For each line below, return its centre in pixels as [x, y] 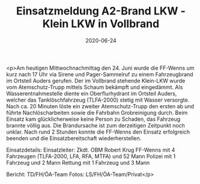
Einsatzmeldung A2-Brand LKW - [101, 11]
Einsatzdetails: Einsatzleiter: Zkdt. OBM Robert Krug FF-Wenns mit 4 [91, 150]
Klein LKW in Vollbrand [101, 24]
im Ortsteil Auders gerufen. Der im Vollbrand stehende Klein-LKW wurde [96, 81]
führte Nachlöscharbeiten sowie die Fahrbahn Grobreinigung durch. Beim [97, 112]
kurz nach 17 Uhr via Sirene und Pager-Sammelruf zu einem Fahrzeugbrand [100, 74]
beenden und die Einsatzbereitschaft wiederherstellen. [74, 138]
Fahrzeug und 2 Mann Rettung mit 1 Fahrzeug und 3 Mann [78, 162]
